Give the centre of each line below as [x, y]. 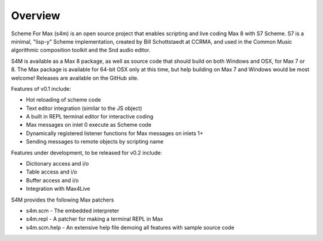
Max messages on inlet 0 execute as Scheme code [89, 125]
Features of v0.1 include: [41, 89]
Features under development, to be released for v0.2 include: [87, 152]
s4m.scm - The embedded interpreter [73, 211]
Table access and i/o [52, 172]
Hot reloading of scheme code [63, 100]
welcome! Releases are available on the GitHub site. [75, 78]
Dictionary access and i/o [57, 164]
